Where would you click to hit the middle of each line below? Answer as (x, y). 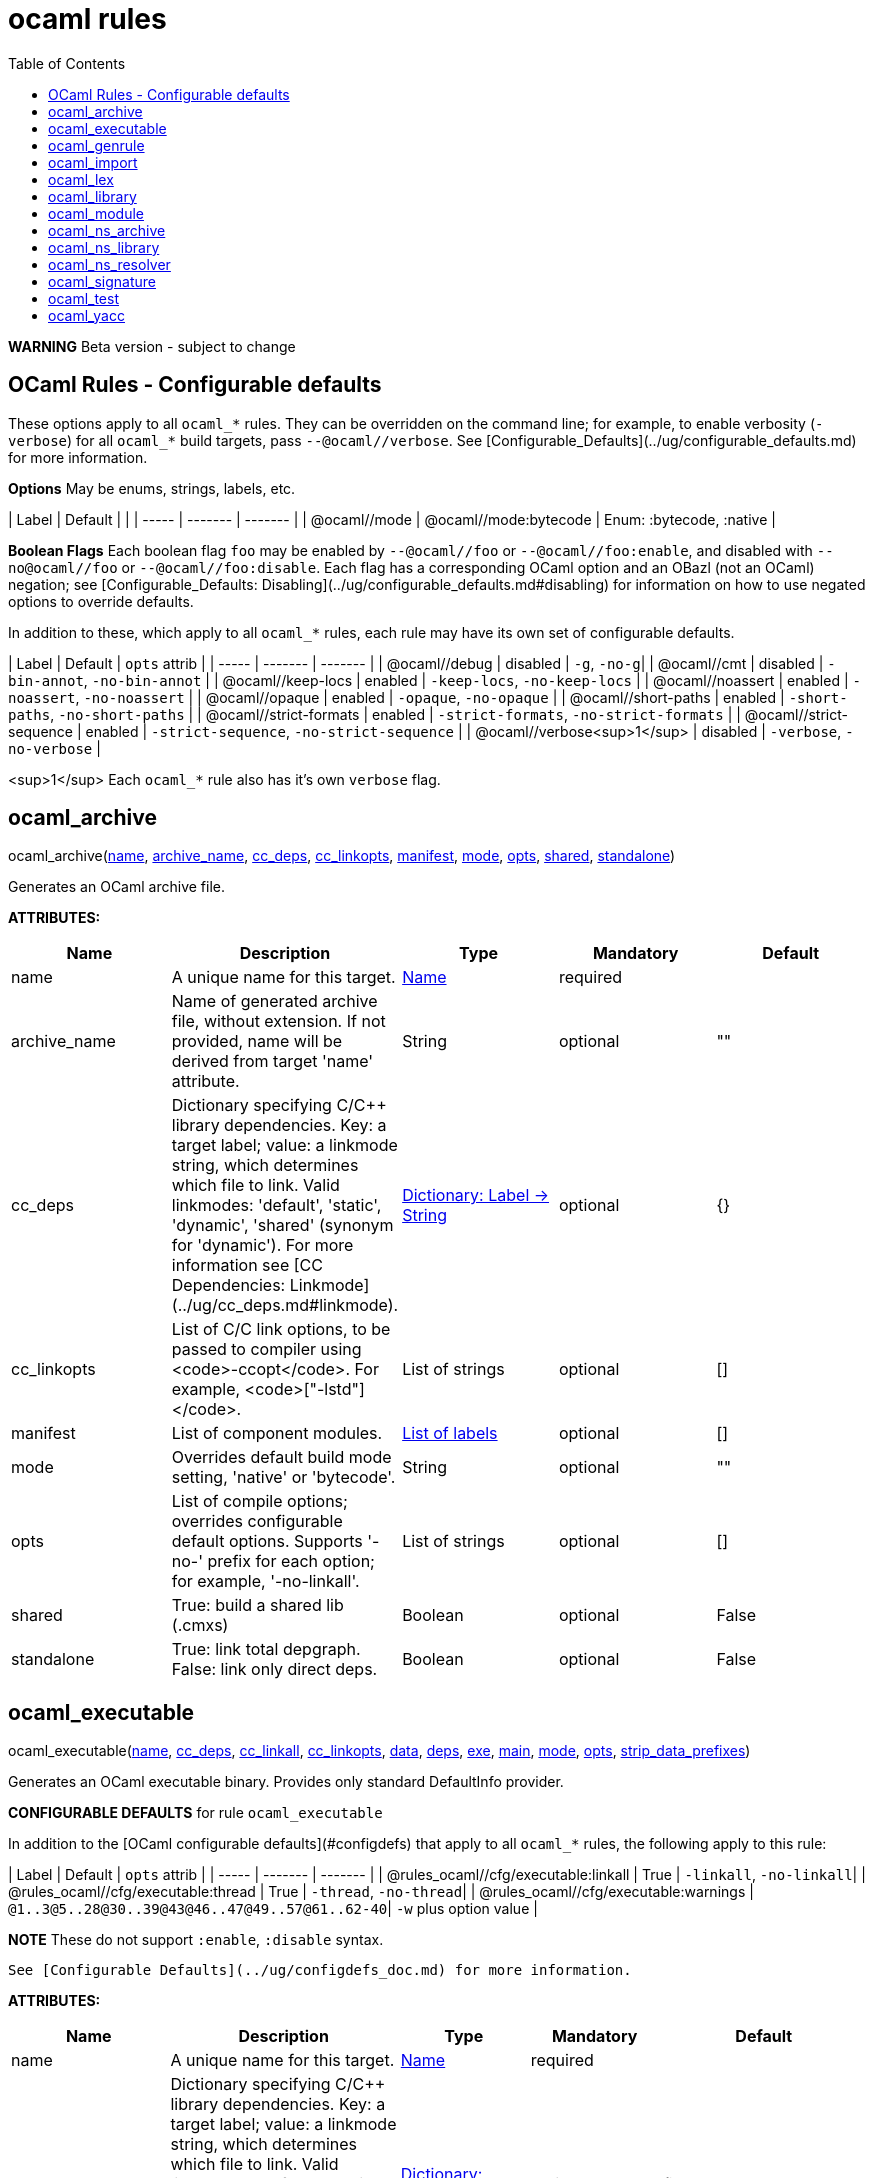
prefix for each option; (291, 1561)
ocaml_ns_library (104, 247)
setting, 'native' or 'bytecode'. (283, 1477)
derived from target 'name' (272, 1061)
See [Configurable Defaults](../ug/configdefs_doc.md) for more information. (320, 1970)
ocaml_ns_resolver (109, 264)
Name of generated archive (274, 1001)
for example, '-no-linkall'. (265, 1581)
